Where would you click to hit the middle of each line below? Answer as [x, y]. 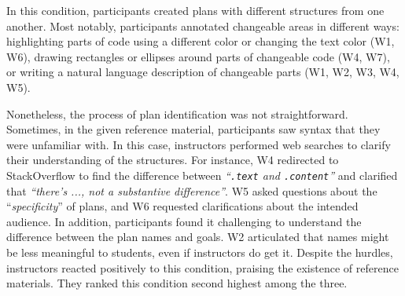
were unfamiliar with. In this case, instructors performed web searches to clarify [199, 144]
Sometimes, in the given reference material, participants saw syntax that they [193, 129]
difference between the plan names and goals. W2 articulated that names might [198, 237]
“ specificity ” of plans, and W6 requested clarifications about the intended [182, 206]
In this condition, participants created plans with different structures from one [195, 10]
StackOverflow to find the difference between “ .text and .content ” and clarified [202, 175]
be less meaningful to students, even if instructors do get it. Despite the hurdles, [200, 252]
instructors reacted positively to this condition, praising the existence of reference [202, 267]
